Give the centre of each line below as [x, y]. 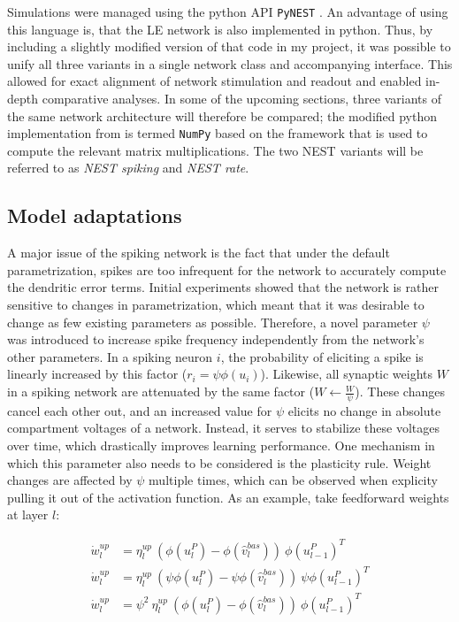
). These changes [400, 392]
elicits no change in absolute [364, 410]
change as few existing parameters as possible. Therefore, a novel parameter [213, 322]
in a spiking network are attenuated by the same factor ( [161, 392]
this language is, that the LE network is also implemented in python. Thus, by [220, 29]
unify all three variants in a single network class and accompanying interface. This [230, 63]
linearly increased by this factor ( [97, 374]
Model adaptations [95, 215]
